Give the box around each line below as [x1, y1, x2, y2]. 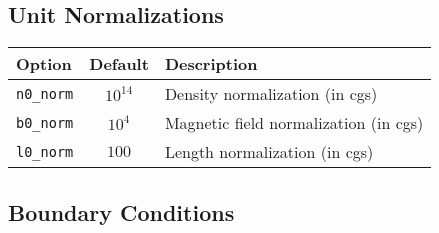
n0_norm [16, 85, 74, 102]
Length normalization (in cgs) [164, 140, 374, 164]
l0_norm [16, 143, 74, 160]
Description [164, 52, 258, 76]
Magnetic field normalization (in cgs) [164, 111, 424, 135]
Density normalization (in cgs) [164, 82, 378, 106]
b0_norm [16, 114, 74, 131]
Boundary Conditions [8, 196, 235, 227]
